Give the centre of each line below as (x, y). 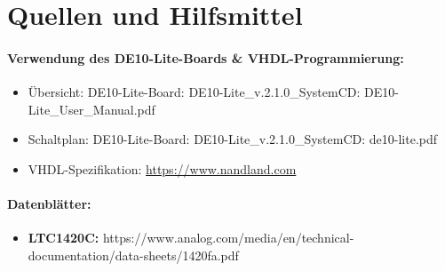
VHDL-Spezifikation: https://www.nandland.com (162, 168)
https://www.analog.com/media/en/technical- (228, 238)
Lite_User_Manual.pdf (91, 109)
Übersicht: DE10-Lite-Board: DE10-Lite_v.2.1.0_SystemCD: (194, 92)
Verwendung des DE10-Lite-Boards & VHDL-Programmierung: (206, 57)
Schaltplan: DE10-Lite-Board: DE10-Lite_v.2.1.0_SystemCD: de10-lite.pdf (233, 139)
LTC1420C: (64, 238)
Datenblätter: (49, 204)
